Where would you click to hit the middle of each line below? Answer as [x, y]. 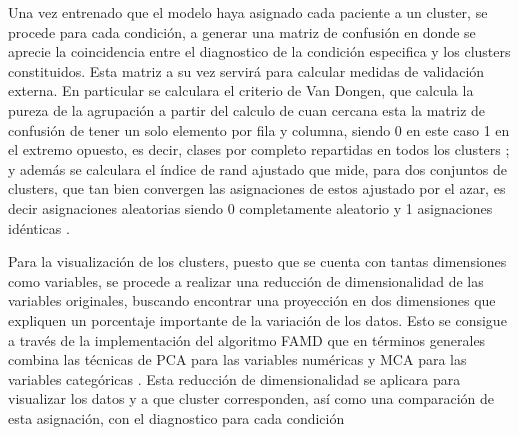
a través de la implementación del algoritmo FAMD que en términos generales [247, 339]
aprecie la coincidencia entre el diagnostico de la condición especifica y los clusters [259, 51]
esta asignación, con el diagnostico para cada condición [176, 417]
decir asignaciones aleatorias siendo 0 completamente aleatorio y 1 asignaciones [250, 207]
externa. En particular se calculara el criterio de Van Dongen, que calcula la [241, 90]
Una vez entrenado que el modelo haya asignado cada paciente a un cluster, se [248, 12]
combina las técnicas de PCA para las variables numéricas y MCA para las [237, 359]
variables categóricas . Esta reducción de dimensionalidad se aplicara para [234, 378]
